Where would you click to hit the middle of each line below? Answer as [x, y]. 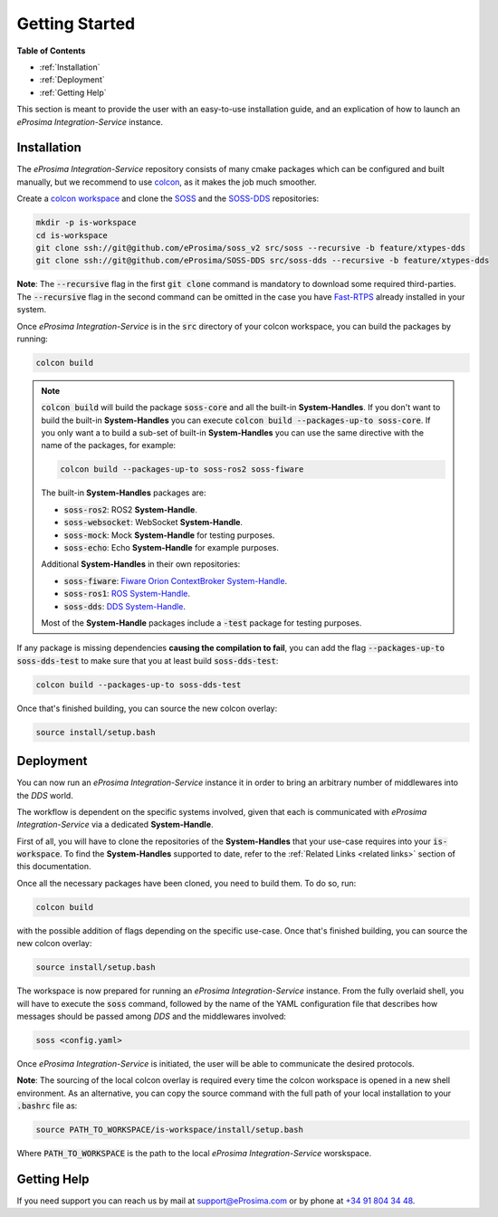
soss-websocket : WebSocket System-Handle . [153, 522]
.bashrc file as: [47, 1106]
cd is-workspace [72, 235]
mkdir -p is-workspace [86, 223]
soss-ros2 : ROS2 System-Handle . [131, 509]
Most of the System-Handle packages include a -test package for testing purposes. [201, 623]
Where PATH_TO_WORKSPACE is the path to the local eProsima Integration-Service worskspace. [194, 1154]
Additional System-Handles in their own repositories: [141, 564]
